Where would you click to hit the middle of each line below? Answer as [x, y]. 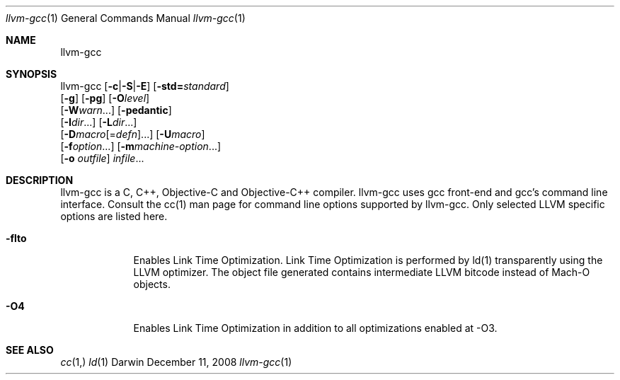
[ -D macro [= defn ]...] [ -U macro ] [133, 134]
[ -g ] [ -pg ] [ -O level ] [105, 98]
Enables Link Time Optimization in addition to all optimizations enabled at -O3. [315, 328]
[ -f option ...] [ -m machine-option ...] [141, 146]
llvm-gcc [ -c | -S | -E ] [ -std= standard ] [145, 86]
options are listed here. [114, 216]
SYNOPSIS [31, 74]
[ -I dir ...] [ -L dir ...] [99, 122]
